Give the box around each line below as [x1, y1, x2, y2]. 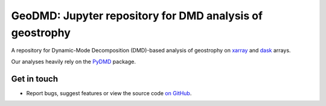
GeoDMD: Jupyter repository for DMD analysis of [11, 9, 263, 22]
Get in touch [11, 73, 59, 84]
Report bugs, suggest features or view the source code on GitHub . [26, 89, 192, 96]
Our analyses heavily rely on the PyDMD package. [11, 58, 136, 65]
